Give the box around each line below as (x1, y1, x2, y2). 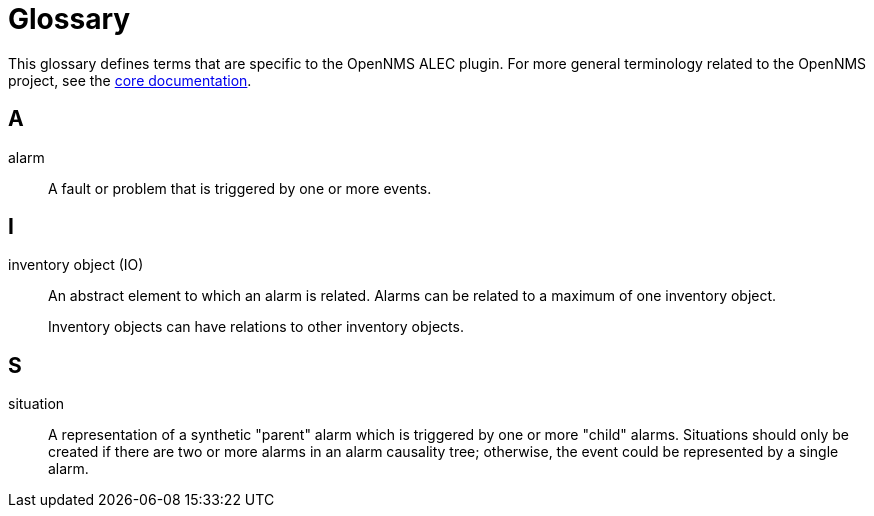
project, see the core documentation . (8, 71, 252, 89)
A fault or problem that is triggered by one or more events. (48, 179, 432, 197)
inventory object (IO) (8, 256, 144, 274)
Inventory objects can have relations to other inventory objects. (48, 318, 464, 336)
